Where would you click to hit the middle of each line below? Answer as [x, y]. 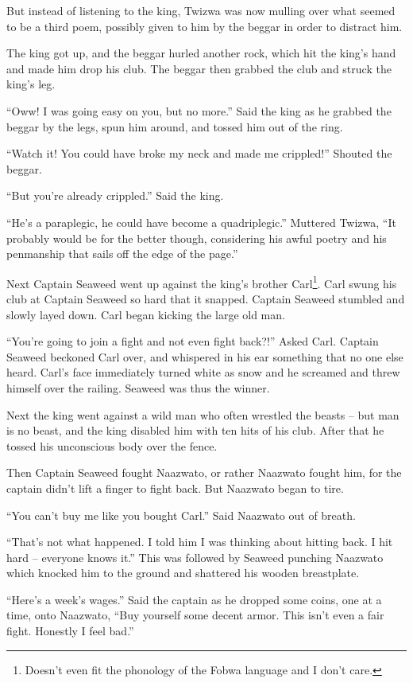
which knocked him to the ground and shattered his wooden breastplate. [183, 573]
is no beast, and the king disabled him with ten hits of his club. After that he [195, 430]
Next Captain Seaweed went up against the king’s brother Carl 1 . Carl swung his [202, 282]
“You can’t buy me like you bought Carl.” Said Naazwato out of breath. [181, 515]
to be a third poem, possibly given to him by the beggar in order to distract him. [205, 26]
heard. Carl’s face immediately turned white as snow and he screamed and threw [203, 372]
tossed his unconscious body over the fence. [112, 445]
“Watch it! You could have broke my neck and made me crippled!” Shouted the [199, 153]
